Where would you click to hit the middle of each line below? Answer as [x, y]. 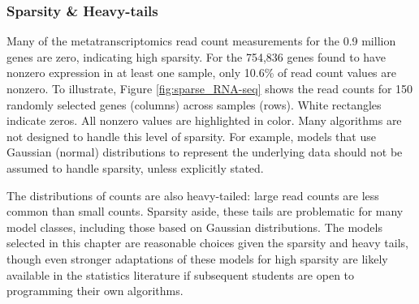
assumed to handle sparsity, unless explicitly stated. [135, 167]
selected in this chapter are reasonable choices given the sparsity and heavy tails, [207, 243]
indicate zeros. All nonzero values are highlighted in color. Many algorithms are [204, 120]
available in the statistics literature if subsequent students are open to [181, 274]
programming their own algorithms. [95, 291]
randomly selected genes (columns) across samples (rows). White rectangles [194, 104]
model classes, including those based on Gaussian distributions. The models [194, 227]
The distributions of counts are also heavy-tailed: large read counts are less [193, 195]
